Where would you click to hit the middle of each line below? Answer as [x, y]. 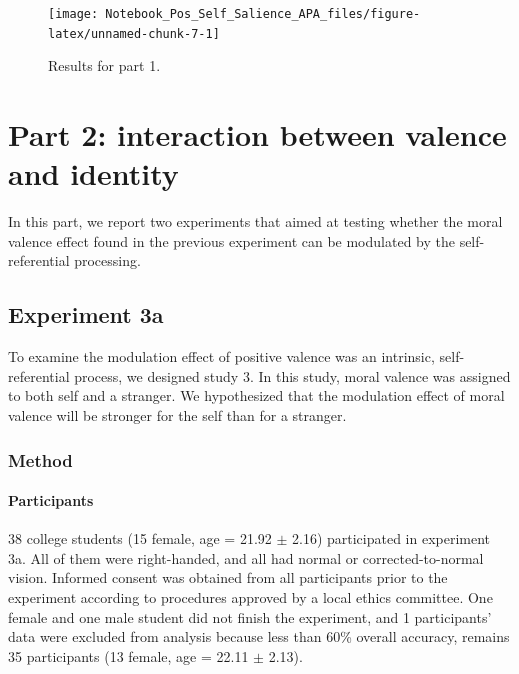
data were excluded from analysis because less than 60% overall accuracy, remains [259, 636]
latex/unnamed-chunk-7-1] [134, 33]
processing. [107, 260]
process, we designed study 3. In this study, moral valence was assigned [292, 375]
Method [40, 459]
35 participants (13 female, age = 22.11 [128, 655]
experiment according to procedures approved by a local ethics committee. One [250, 597]
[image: [73, 14]
